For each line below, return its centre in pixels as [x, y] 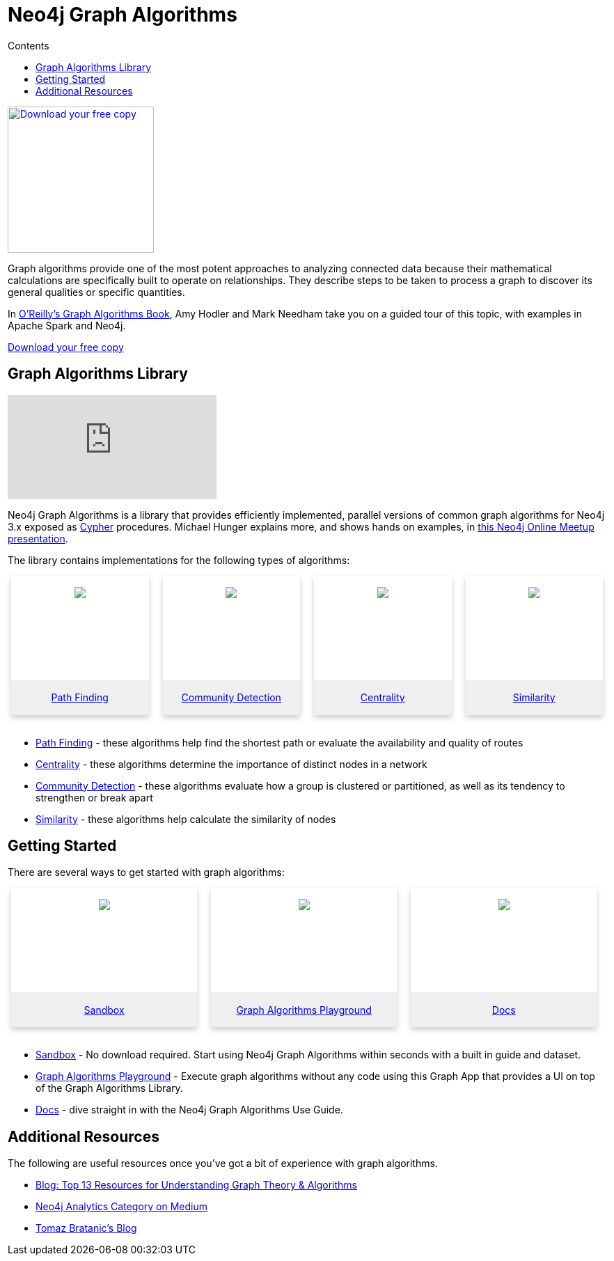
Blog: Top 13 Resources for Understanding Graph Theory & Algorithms [197, 1185]
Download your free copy [66, 347]
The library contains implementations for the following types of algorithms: [179, 560]
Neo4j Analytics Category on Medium [121, 1207]
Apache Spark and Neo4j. [67, 325]
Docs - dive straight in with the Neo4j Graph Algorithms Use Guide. [189, 1110]
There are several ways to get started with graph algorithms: [146, 872]
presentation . [38, 538]
